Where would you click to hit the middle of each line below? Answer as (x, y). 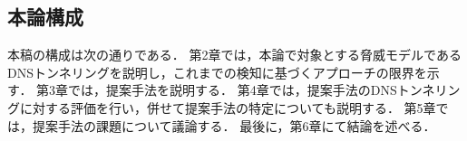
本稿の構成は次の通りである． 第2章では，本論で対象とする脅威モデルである (234, 55)
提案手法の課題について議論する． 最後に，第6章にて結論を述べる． (234, 125)
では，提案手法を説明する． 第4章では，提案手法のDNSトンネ (252, 90)
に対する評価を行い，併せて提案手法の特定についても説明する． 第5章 (228, 107)
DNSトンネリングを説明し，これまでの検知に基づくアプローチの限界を (217, 72)
